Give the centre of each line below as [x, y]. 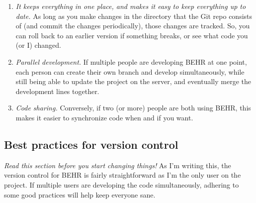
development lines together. [57, 91]
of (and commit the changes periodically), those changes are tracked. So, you [133, 26]
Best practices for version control [91, 144]
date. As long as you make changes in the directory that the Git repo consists [134, 16]
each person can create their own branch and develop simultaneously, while [130, 71]
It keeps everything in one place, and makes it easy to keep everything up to [131, 6]
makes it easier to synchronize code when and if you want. [104, 117]
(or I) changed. [38, 45]
